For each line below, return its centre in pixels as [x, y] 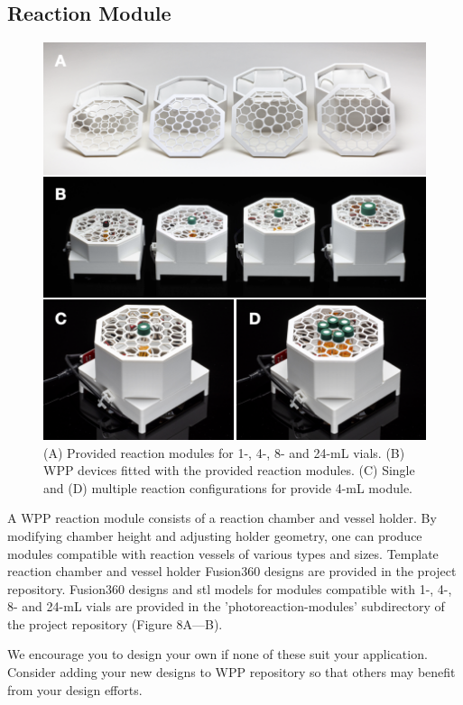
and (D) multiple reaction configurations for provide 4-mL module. [228, 487]
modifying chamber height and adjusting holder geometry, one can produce [215, 535]
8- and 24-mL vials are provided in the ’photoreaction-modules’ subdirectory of [226, 606]
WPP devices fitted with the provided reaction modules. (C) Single [229, 470]
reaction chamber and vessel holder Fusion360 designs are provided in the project [232, 571]
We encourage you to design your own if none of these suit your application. [218, 654]
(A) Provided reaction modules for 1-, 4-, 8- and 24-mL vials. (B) [224, 452]
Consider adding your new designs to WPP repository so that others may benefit [231, 672]
